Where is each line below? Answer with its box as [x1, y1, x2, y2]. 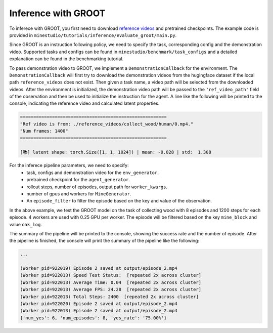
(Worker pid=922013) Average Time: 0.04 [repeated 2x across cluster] [20, 279, 202, 285]
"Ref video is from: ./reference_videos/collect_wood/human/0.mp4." [20, 121, 194, 127]
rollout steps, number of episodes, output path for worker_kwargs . [26, 184, 168, 190]
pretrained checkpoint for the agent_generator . [26, 177, 130, 183]
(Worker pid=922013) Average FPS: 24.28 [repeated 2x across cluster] [20, 286, 202, 293]
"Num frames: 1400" [20, 128, 68, 134]
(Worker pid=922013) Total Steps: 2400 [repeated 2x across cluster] [20, 294, 199, 300]
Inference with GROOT [9, 8, 106, 19]
